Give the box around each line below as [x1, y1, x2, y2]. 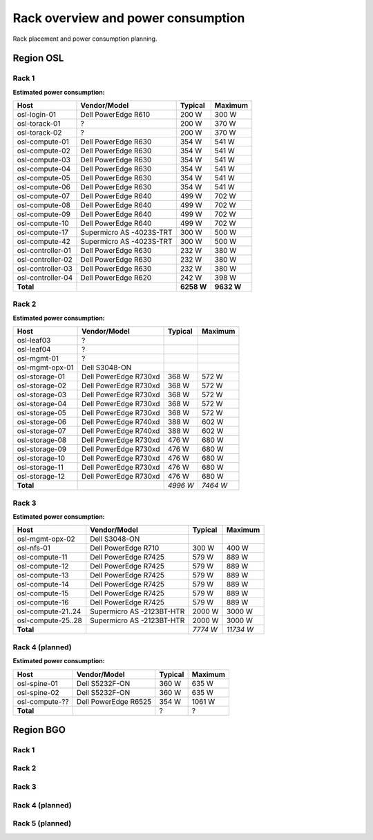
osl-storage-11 [17, 463, 64, 472]
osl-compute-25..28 [17, 615, 82, 625]
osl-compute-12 [17, 562, 69, 571]
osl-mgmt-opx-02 [17, 534, 75, 544]
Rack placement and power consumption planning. [12, 35, 157, 43]
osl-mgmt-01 [17, 354, 59, 363]
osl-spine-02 [17, 687, 60, 697]
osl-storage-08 [17, 435, 67, 445]
